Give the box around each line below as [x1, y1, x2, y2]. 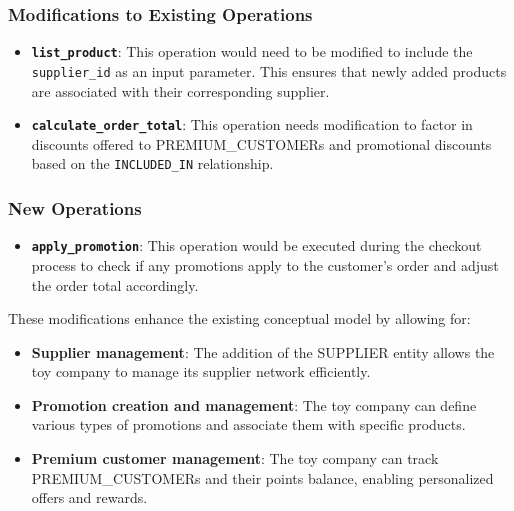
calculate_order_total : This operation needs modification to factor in [31, 114, 473, 135]
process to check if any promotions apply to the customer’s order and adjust [31, 254, 499, 275]
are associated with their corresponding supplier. [31, 80, 330, 101]
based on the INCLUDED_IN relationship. [31, 153, 274, 174]
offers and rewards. [31, 487, 148, 508]
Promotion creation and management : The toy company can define [31, 394, 477, 415]
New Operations [8, 195, 142, 220]
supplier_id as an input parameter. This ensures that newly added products [31, 60, 507, 81]
